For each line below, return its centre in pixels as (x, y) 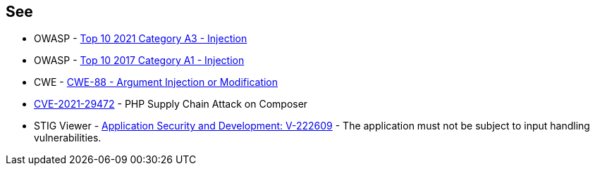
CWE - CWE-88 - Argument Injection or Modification (156, 82)
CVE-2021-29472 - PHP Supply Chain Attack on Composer (171, 104)
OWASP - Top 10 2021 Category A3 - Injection (141, 39)
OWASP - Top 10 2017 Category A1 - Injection (139, 61)
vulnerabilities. (68, 138)
